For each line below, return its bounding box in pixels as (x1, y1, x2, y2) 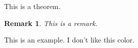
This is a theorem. (4, 1, 61, 11)
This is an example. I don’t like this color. (4, 34, 134, 45)
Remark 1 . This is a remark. (4, 17, 98, 28)
